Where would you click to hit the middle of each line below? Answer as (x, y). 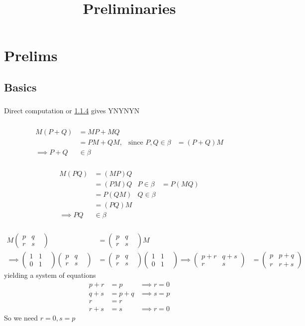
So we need (21, 317)
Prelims (31, 55)
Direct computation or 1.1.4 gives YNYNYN (72, 111)
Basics (20, 87)
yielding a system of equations (50, 275)
